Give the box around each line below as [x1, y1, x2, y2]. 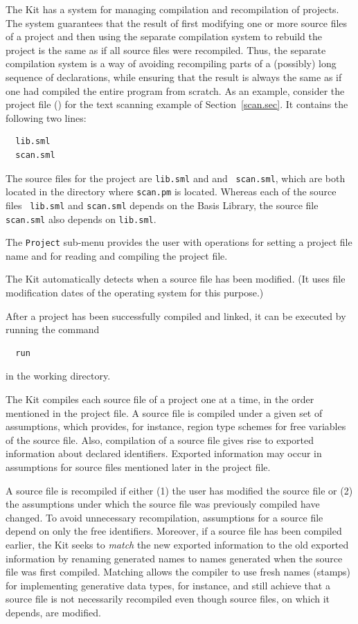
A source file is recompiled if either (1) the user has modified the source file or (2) [6, 483, 353, 497]
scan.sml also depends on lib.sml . [6, 211, 156, 226]
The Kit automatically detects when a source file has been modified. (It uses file [6, 271, 346, 286]
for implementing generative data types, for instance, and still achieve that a [6, 578, 330, 592]
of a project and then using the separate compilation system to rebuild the [6, 29, 322, 44]
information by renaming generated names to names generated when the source [6, 551, 343, 565]
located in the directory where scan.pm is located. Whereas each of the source [6, 184, 337, 199]
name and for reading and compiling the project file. [6, 248, 228, 262]
